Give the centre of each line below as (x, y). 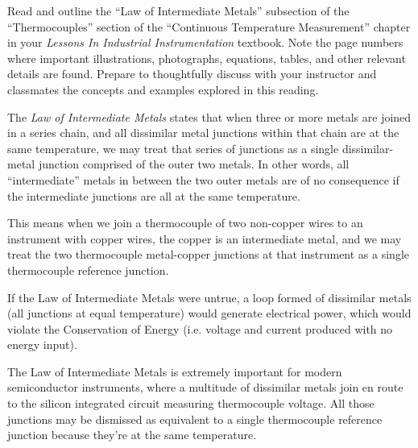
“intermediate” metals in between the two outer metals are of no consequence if (203, 179)
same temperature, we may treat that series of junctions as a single (173, 148)
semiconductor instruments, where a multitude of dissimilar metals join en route (205, 387)
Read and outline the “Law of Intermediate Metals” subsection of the (178, 10)
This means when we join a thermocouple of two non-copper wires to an (185, 223)
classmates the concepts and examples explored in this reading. (163, 89)
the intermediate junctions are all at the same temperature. (154, 195)
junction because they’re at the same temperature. (132, 435)
